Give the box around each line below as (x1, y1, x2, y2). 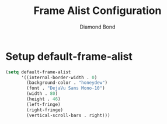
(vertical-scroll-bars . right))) (26, 112, 110, 118)
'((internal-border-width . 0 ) (20, 75, 98, 80)
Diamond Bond (79, 23, 116, 30)
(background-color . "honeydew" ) (26, 80, 108, 86)
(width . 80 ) (26, 91, 58, 97)
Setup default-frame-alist (5, 49, 133, 63)
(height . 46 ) (26, 96, 61, 102)
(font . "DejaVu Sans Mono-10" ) (26, 86, 106, 91)
